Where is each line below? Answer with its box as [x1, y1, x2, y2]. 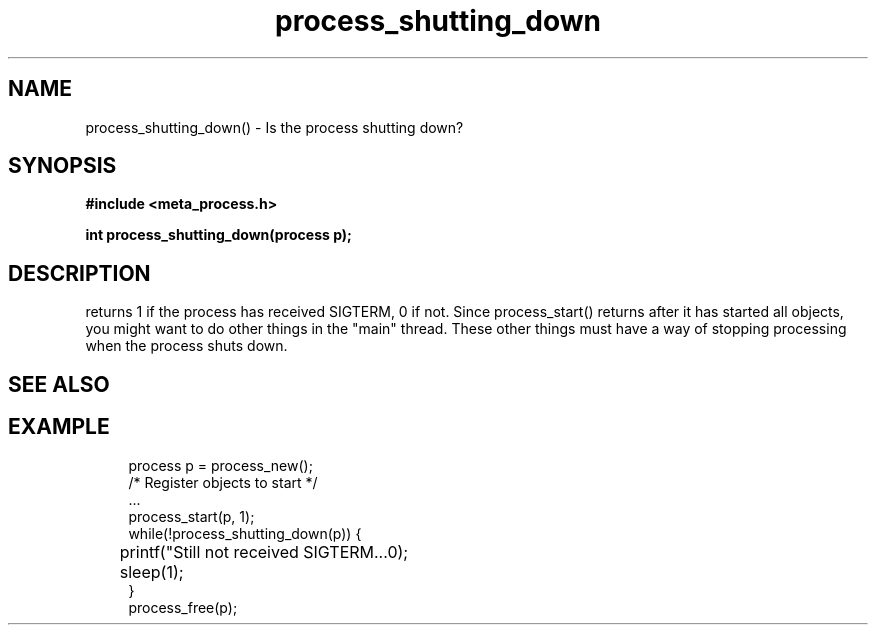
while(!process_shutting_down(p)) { [128, 524, 362, 542]
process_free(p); [128, 598, 238, 616]
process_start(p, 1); [128, 507, 255, 525]
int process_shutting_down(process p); [85, 226, 352, 244]
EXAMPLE [8, 414, 110, 440]
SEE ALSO [8, 371, 110, 397]
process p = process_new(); [128, 456, 313, 474]
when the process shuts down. [85, 337, 288, 355]
